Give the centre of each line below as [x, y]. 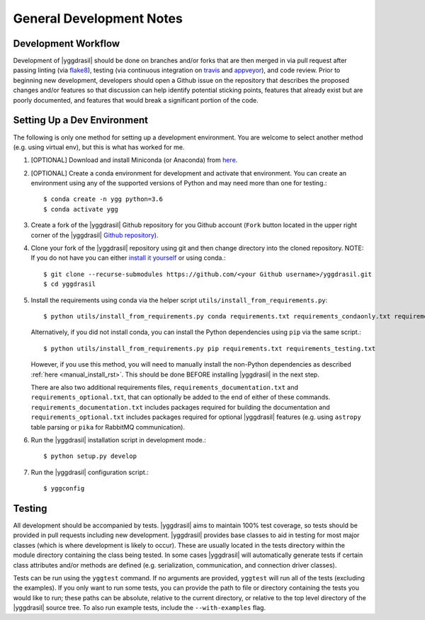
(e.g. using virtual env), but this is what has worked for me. [99, 147]
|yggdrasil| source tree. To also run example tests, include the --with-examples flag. [139, 608]
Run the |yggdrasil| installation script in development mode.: [119, 440]
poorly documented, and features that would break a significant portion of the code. [136, 100]
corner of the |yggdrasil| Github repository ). [95, 235]
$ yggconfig [64, 489]
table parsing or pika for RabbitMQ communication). [108, 427]
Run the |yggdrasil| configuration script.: [90, 472]
